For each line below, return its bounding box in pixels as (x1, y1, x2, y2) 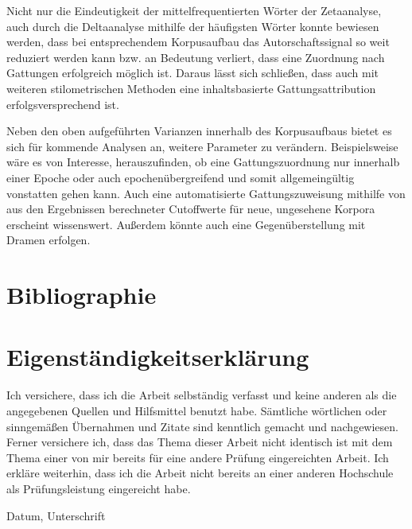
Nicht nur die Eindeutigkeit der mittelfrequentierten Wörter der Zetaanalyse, (6, 2, 382, 18)
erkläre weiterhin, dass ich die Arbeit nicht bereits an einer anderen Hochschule (6, 465, 394, 481)
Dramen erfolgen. (6, 231, 91, 248)
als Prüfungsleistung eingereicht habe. (6, 480, 191, 496)
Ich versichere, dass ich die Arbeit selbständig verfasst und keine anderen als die (6, 387, 397, 403)
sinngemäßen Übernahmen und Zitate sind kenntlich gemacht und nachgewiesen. (6, 418, 398, 434)
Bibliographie (6, 278, 157, 311)
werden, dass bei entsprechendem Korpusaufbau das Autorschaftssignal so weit (6, 33, 390, 50)
